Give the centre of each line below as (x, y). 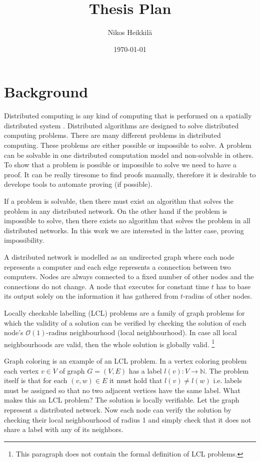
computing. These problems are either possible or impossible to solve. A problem (128, 145)
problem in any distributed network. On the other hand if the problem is (116, 211)
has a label (145, 370)
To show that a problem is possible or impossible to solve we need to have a (120, 165)
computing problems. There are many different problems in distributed (112, 135)
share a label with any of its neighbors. (64, 429)
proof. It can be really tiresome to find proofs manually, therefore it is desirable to (130, 174)
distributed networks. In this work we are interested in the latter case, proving (124, 230)
